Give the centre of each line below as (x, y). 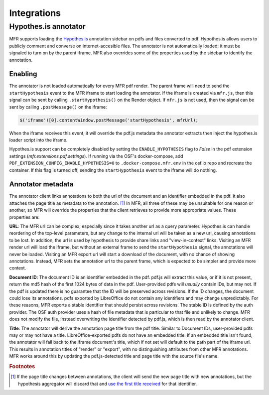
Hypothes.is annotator (47, 26)
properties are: (24, 217)
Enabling (23, 74)
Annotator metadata (41, 184)
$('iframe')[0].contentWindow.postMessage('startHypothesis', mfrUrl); (109, 120)
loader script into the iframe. (38, 140)
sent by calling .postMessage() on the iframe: (58, 107)
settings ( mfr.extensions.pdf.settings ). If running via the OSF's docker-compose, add (96, 156)
